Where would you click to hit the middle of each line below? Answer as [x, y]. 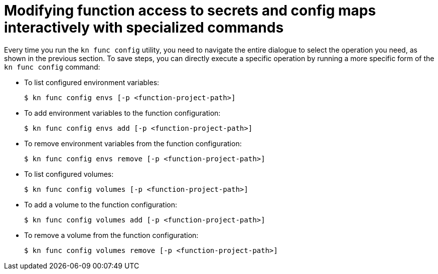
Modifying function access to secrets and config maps [190, 11]
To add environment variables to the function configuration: [122, 113]
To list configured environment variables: [92, 82]
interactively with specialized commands [144, 28]
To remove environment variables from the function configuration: [133, 143]
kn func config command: [52, 67]
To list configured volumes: [69, 174]
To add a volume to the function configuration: [101, 204]
